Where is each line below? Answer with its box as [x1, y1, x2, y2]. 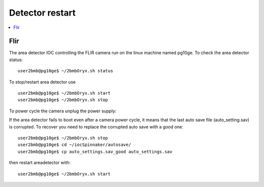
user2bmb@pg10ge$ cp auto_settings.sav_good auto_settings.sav [18, 149, 173, 154]
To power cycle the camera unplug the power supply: [9, 108, 117, 114]
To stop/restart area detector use [9, 79, 76, 85]
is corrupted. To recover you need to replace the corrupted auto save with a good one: [9, 124, 183, 129]
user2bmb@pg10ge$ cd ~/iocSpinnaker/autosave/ [18, 142, 132, 147]
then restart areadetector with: [9, 160, 71, 166]
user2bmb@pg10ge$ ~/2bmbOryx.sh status [18, 68, 113, 74]
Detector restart [9, 7, 76, 18]
